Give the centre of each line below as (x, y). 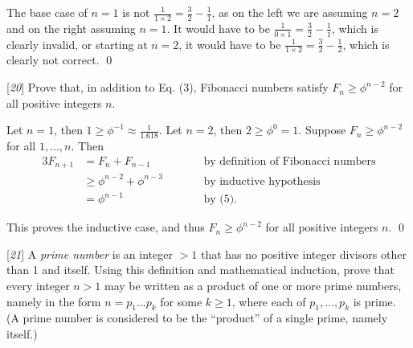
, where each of (269, 301)
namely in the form (54, 301)
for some (181, 301)
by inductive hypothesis (262, 181)
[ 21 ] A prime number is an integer (90, 254)
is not (136, 12)
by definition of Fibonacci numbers (290, 161)
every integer (38, 286)
